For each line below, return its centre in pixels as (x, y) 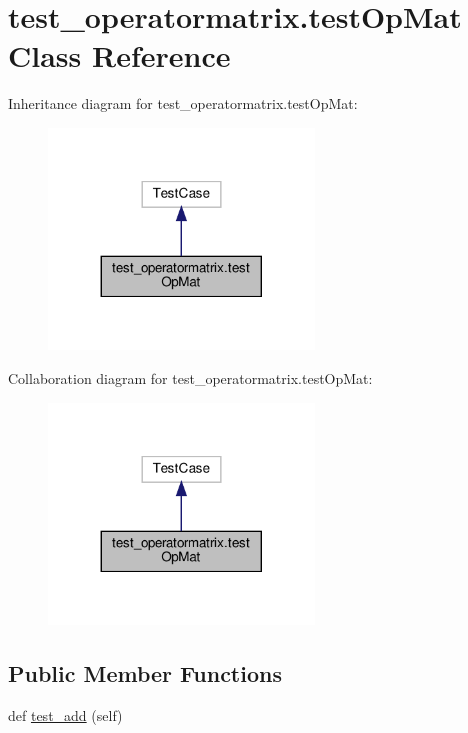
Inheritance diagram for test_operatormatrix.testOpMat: (183, 103)
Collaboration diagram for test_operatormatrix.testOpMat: (190, 378)
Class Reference (119, 55)
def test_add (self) (65, 714)
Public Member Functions (145, 673)
